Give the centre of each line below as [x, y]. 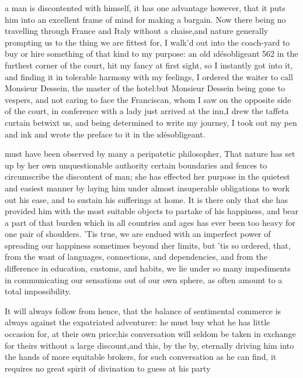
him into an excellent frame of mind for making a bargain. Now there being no [145, 19]
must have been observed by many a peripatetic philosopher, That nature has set [150, 154]
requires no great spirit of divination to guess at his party [108, 368]
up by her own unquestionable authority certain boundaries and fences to [136, 165]
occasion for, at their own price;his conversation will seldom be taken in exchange [150, 334]
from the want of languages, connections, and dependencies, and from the [136, 257]
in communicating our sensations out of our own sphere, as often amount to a [144, 279]
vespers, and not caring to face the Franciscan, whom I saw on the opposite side [148, 99]
